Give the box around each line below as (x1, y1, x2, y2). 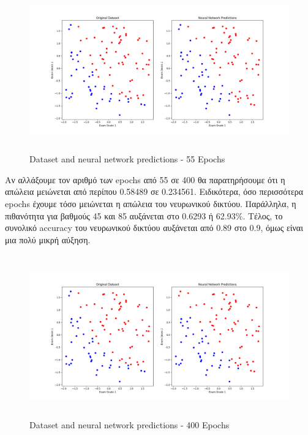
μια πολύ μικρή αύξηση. (5, 233, 91, 246)
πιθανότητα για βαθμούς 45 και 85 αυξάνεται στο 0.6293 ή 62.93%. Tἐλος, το (5, 209, 283, 222)
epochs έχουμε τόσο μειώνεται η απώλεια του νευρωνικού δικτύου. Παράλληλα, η (5, 197, 296, 210)
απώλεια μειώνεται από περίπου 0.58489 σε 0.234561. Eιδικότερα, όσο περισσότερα (5, 185, 304, 198)
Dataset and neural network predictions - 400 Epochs (29, 418, 230, 431)
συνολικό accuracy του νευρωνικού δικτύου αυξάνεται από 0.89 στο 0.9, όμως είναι (5, 221, 303, 234)
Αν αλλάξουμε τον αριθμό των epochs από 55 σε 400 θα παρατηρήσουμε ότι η (5, 173, 285, 186)
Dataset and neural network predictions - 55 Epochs (29, 153, 225, 165)
